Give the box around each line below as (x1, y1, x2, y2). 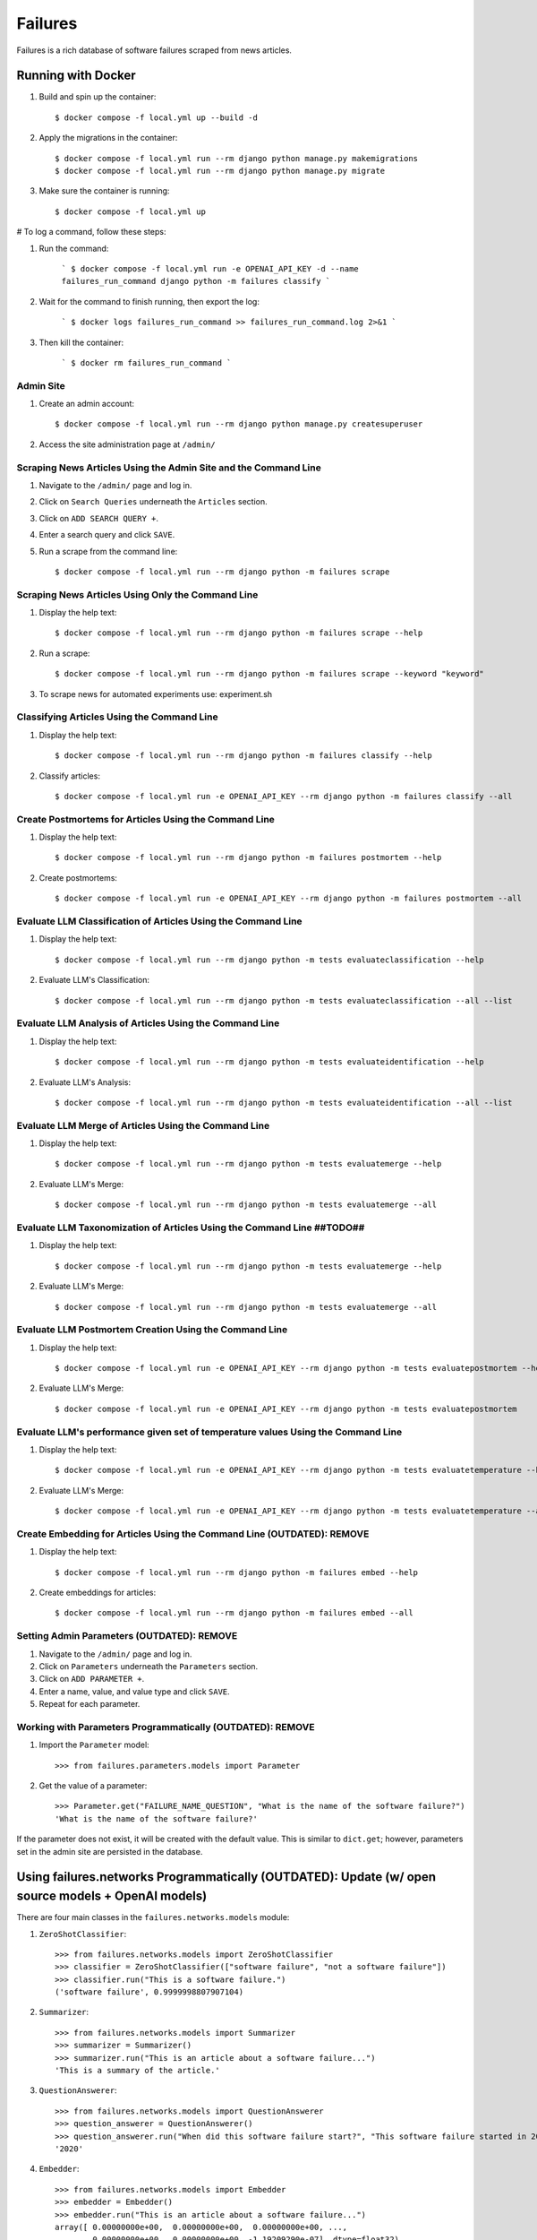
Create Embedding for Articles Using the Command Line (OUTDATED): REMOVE (16, 1528, 370, 1540)
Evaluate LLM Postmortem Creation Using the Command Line (16, 1323, 288, 1336)
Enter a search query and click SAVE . (38, 530, 175, 540)
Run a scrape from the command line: (38, 546, 178, 556)
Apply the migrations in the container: (38, 133, 178, 143)
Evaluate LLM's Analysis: (38, 1076, 132, 1088)
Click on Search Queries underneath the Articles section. (38, 496, 268, 507)
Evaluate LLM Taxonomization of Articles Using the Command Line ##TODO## (16, 1221, 365, 1234)
